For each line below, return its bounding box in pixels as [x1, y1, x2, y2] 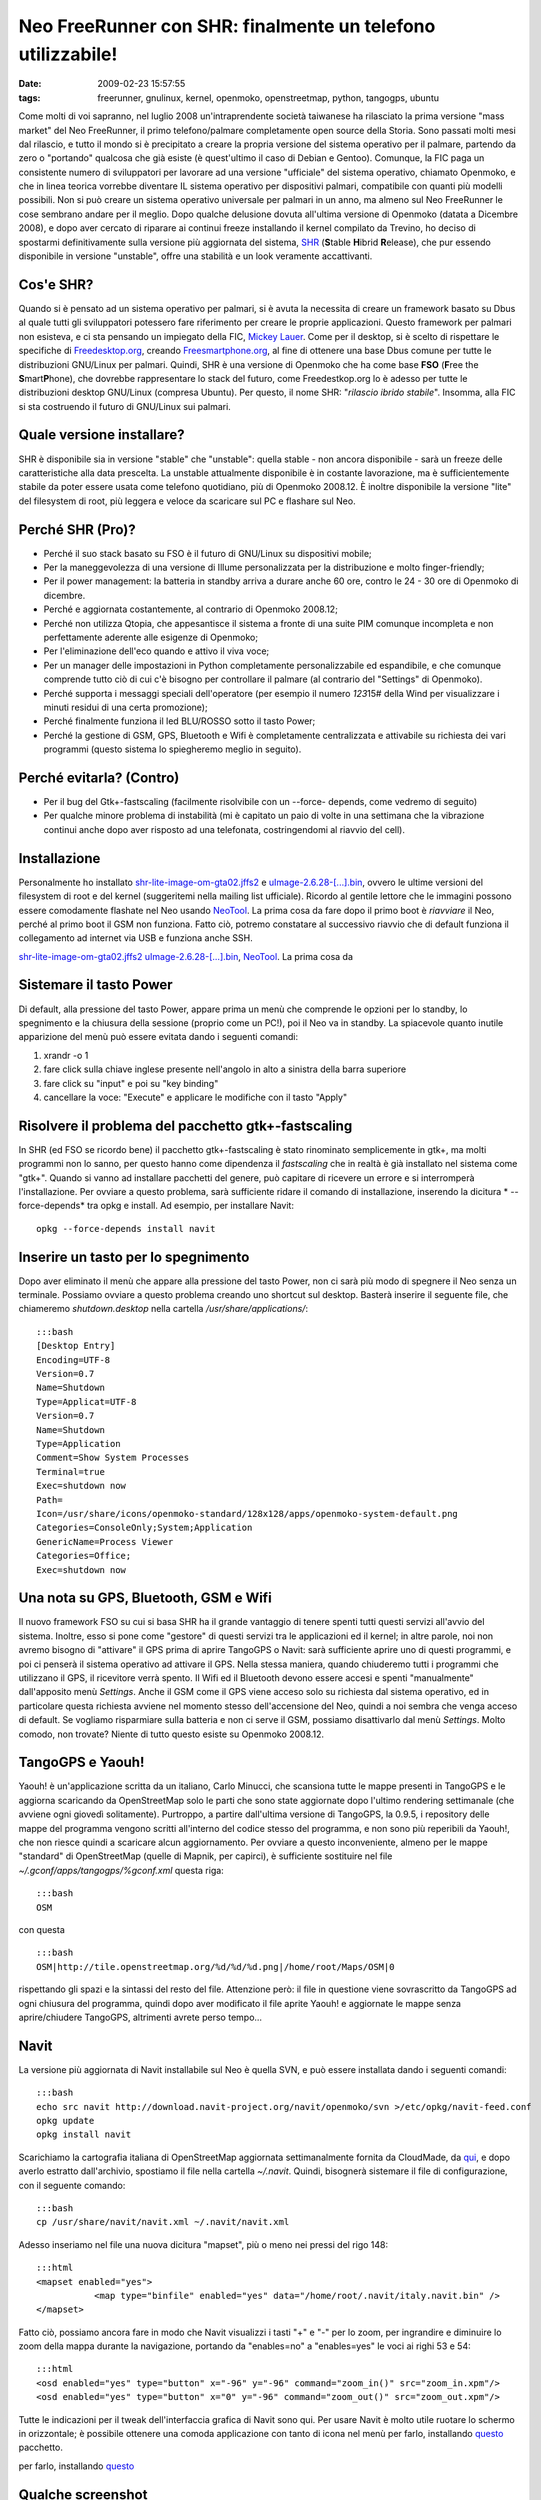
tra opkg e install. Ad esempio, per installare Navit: [86, 1200, 295, 1212]
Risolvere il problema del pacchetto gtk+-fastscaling [18, 1117, 353, 1134]
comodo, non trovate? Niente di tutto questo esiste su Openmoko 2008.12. [18, 1728, 325, 1740]
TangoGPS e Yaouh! [18, 1754, 145, 1771]
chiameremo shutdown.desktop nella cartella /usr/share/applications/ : [18, 1303, 309, 1315]
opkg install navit [36, 2129, 132, 2140]
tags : [18, 91, 41, 104]
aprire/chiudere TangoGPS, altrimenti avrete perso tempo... [18, 2011, 263, 2023]
